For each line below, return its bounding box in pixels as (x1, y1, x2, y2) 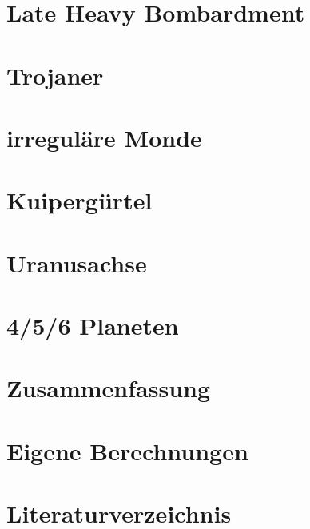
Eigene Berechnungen (6, 434, 248, 467)
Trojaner (6, 58, 104, 91)
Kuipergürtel (6, 184, 153, 217)
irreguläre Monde (6, 121, 202, 153)
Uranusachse (6, 246, 147, 279)
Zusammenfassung (6, 372, 211, 404)
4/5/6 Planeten (6, 309, 179, 342)
